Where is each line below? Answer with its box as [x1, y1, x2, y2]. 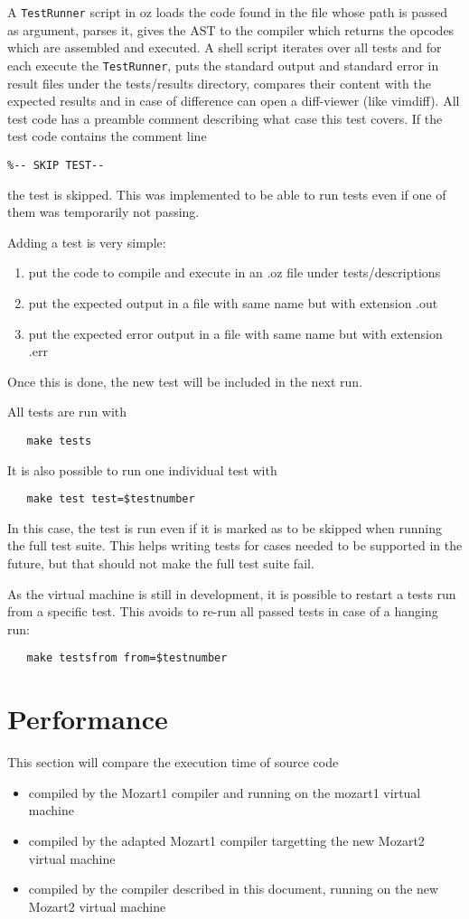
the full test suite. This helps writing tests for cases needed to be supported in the [7, 536, 463, 555]
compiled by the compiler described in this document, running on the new [28, 879, 439, 898]
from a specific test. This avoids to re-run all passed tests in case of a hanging [7, 602, 438, 621]
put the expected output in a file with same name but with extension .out [28, 293, 438, 312]
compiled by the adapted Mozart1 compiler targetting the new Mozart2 [28, 830, 425, 849]
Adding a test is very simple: [7, 232, 166, 251]
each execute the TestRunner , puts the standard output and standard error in [7, 55, 439, 74]
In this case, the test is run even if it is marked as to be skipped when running [7, 518, 442, 537]
